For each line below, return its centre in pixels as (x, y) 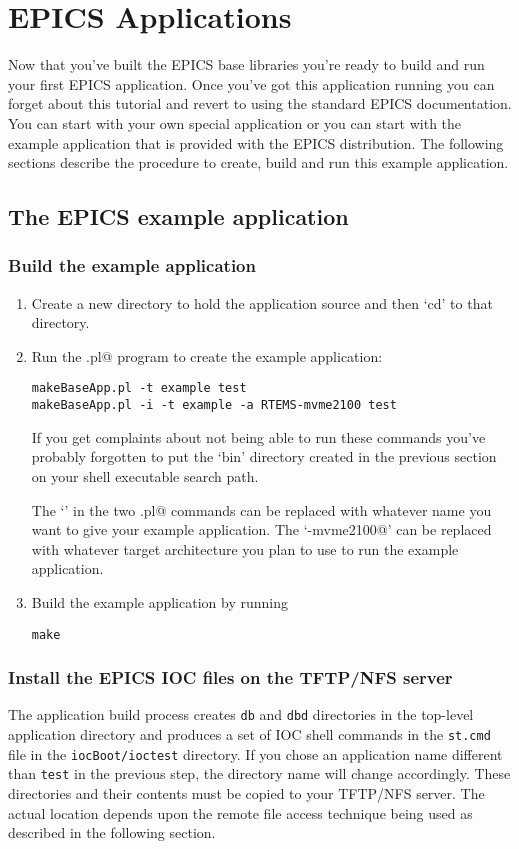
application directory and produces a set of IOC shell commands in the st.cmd (249, 734)
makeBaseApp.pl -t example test (139, 388)
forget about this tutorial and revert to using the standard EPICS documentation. (260, 103)
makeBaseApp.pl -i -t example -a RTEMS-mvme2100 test (214, 405)
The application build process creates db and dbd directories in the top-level (241, 714)
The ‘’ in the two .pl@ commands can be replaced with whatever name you (261, 509)
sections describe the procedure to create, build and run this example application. (258, 162)
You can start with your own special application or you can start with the (235, 122)
